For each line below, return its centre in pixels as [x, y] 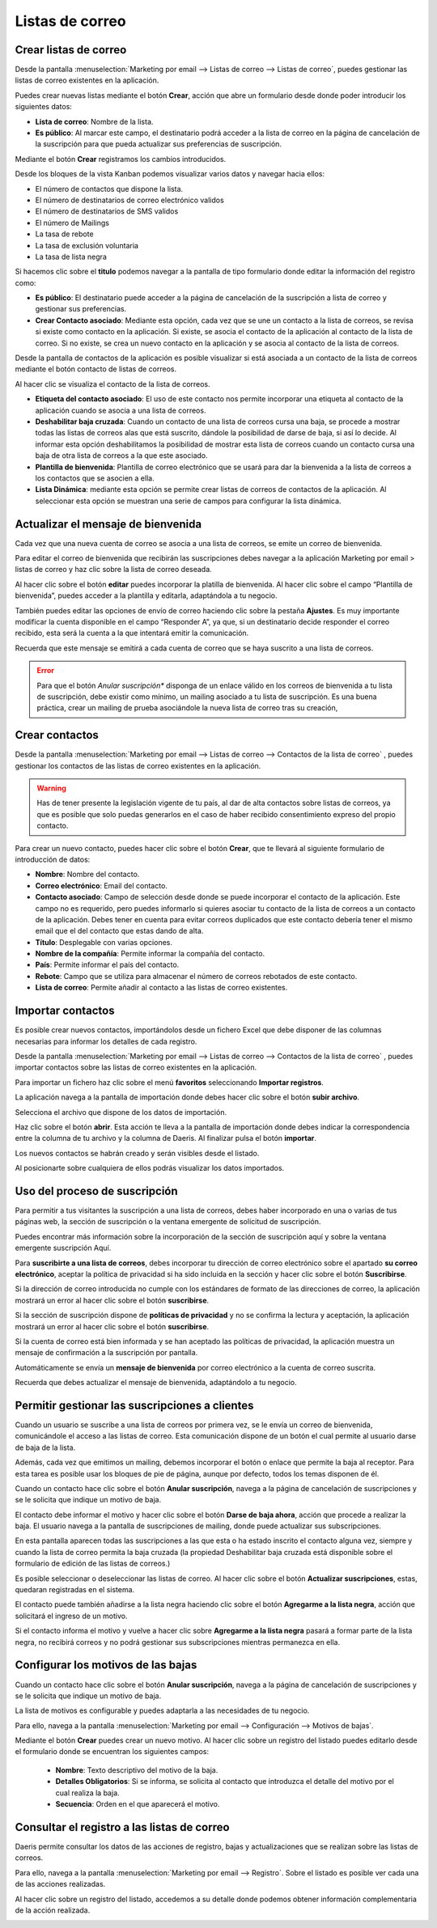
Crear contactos [57, 735]
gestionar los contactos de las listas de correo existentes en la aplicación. [138, 765]
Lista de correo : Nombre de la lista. [94, 121]
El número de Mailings [72, 222]
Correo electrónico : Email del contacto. [101, 885]
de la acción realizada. [53, 1910]
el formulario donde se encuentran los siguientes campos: [112, 1752]
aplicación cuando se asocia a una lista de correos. [121, 410]
